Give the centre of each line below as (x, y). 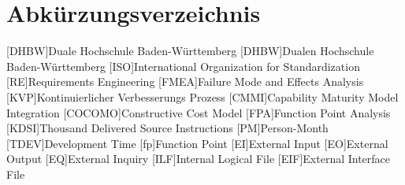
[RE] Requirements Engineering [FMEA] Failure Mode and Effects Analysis (185, 81)
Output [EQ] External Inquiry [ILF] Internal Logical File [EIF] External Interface (199, 159)
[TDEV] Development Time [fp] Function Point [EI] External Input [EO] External (197, 143)
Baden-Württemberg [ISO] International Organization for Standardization (183, 66)
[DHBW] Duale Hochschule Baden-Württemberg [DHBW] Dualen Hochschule (190, 51)
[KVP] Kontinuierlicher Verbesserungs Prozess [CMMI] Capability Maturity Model (202, 96)
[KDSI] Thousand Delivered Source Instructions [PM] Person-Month (167, 128)
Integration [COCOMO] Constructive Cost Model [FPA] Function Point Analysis (199, 112)
